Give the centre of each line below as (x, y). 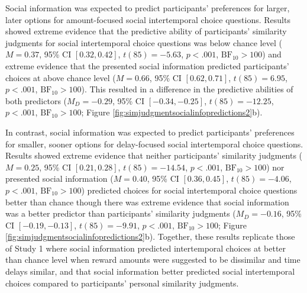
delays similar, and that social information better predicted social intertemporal (150, 271)
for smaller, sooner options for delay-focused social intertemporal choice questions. (154, 144)
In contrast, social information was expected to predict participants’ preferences (150, 132)
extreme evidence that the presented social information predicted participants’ (147, 65)
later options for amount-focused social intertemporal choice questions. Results (148, 19)
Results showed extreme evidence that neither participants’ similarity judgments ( (154, 155)
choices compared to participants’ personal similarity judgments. (122, 283)
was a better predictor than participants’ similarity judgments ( (121, 213)
